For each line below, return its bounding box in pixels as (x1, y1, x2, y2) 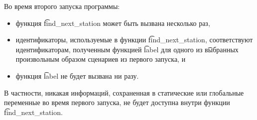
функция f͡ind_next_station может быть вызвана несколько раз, (15, 17, 210, 28)
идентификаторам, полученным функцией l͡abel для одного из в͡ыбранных (15, 44, 239, 54)
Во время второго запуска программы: (4, 1, 120, 11)
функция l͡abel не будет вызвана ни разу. (15, 70, 139, 81)
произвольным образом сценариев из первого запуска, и (15, 54, 186, 64)
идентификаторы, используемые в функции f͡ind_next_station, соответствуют (15, 34, 253, 45)
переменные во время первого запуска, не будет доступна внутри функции (4, 97, 230, 108)
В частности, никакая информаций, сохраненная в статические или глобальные (4, 87, 244, 98)
